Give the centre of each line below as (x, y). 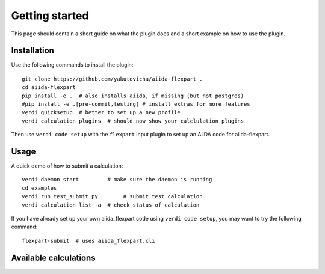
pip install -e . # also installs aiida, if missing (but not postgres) (133, 96)
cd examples (39, 188)
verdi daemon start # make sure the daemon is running (117, 180)
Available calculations (53, 257)
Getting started (50, 16)
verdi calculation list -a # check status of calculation (111, 205)
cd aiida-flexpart (49, 87)
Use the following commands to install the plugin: (72, 65)
